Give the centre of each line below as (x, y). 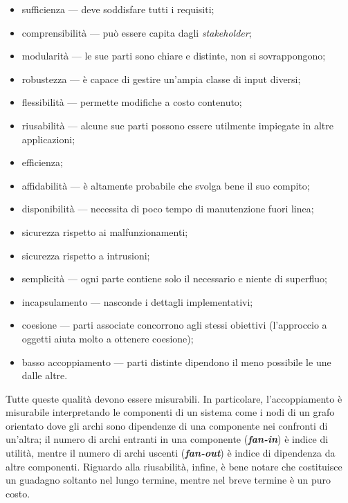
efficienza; (42, 162)
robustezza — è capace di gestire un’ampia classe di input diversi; (161, 79)
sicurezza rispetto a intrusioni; (86, 255)
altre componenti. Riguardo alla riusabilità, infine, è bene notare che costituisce (174, 466)
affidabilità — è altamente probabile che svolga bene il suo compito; (166, 185)
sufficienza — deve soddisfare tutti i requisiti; (118, 9)
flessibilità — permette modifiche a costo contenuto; (132, 102)
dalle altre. (45, 375)
